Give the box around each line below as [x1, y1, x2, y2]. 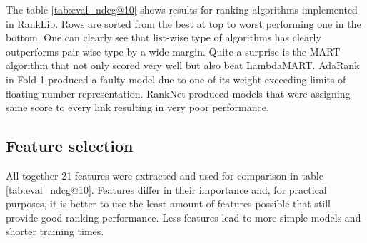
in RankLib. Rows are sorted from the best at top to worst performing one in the [6, 16, 361, 31]
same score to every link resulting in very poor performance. [6, 100, 269, 115]
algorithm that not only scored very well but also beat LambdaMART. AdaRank [6, 58, 360, 73]
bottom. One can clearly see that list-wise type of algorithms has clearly [6, 30, 321, 45]
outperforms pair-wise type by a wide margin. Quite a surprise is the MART [6, 43, 341, 58]
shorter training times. [6, 224, 104, 239]
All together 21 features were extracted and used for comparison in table [6, 167, 323, 182]
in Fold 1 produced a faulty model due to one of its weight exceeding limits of [6, 71, 346, 86]
